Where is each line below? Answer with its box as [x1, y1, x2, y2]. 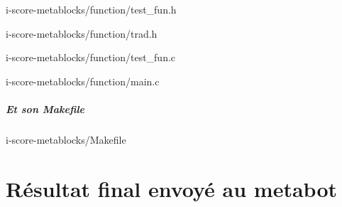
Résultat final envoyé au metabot [6, 174, 338, 203]
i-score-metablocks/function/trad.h [6, 26, 158, 41]
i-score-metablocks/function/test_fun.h [6, 2, 177, 16]
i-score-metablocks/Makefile [6, 132, 126, 147]
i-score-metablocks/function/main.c [6, 73, 160, 88]
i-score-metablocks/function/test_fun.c [6, 50, 176, 65]
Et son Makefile [6, 101, 85, 116]
